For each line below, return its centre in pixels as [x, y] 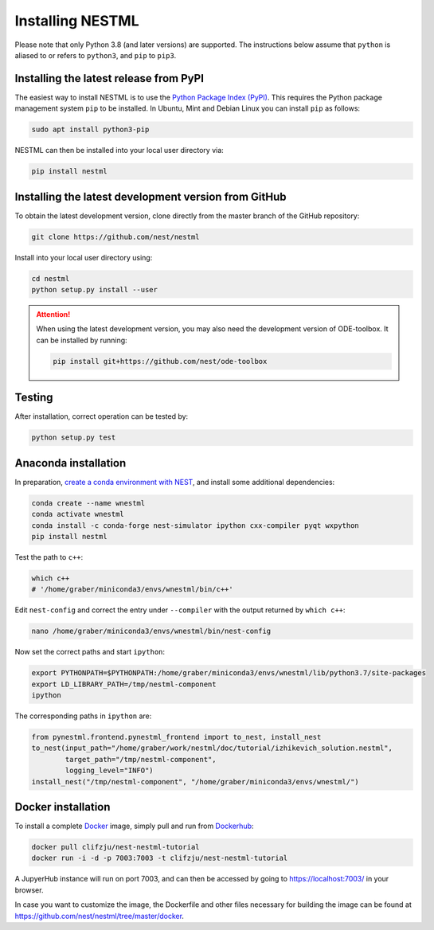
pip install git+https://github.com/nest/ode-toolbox [160, 361]
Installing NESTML [77, 21]
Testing [34, 398]
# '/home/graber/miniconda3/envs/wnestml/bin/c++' [133, 590]
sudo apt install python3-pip [90, 130]
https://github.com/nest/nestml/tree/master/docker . [100, 916]
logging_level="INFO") [109, 771]
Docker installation [63, 807]
